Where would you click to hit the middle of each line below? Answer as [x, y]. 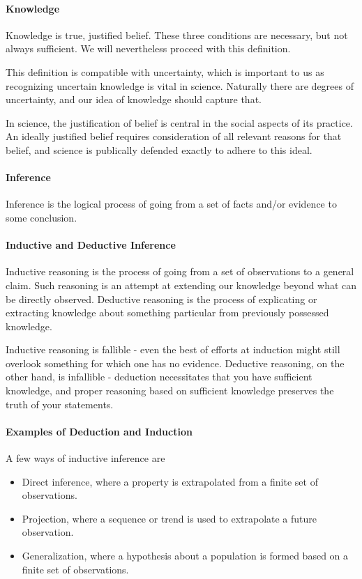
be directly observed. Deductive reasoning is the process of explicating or [161, 299]
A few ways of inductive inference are [85, 458]
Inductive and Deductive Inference [91, 245]
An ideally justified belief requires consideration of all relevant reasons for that [174, 136]
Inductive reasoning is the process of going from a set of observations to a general [180, 271]
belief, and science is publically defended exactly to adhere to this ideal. [159, 149]
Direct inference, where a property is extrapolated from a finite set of [170, 481]
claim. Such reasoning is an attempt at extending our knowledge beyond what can [181, 285]
